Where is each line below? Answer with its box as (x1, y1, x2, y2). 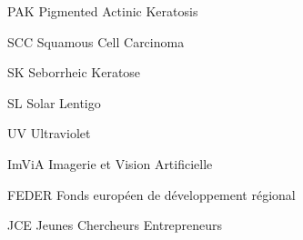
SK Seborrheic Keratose (7, 63, 141, 82)
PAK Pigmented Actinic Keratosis (7, 2, 198, 20)
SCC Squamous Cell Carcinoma (7, 32, 185, 51)
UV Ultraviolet (7, 124, 91, 143)
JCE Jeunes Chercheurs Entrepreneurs (7, 215, 223, 235)
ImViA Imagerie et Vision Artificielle (7, 154, 213, 173)
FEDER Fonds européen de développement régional (7, 185, 296, 204)
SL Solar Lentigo (7, 93, 101, 112)
